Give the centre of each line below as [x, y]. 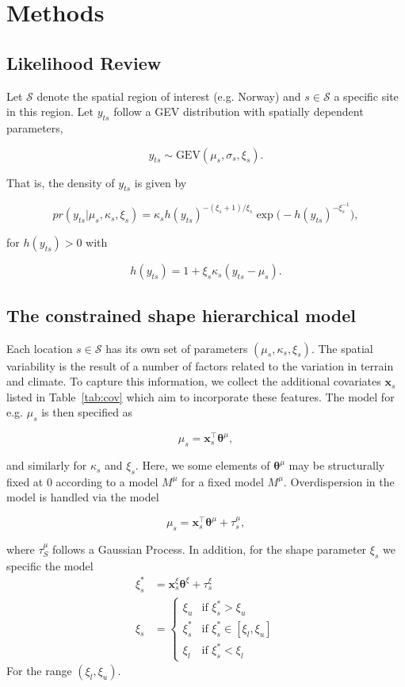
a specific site [366, 96]
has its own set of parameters [177, 348]
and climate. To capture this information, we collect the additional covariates [194, 381]
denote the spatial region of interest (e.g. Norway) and [169, 96]
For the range [39, 671]
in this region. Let [50, 111]
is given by [160, 182]
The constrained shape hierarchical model [181, 315]
